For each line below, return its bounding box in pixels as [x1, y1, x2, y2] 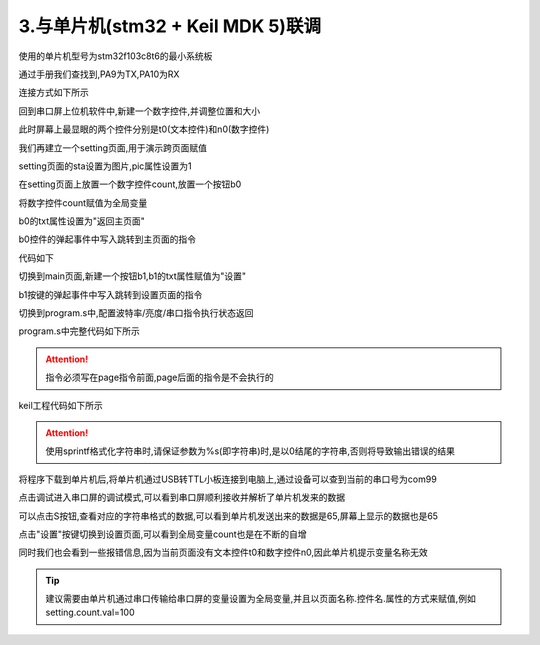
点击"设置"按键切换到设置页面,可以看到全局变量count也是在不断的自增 [18, 528, 307, 540]
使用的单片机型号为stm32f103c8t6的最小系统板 [18, 50, 213, 62]
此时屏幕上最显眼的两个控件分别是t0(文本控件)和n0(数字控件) [18, 123, 270, 135]
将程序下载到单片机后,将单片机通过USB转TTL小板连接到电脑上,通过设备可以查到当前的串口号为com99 [18, 473, 437, 485]
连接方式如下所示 [18, 86, 89, 99]
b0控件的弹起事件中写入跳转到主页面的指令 [18, 233, 197, 245]
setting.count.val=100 [45, 606, 135, 619]
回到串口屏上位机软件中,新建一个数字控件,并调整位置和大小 [18, 105, 261, 117]
